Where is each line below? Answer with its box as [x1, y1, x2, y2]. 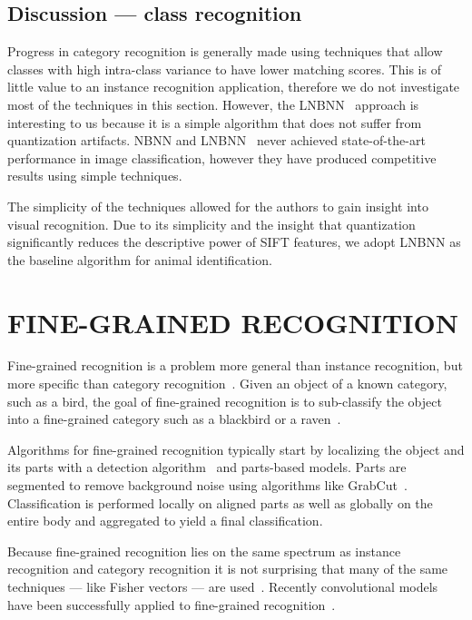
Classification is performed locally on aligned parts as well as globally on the [7, 493, 433, 512]
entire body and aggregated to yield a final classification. [7, 511, 323, 530]
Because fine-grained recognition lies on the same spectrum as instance [7, 541, 401, 560]
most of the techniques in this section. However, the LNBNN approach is [7, 94, 419, 113]
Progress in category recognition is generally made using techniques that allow [7, 42, 443, 61]
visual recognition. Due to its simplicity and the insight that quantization [7, 214, 416, 233]
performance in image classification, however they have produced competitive [7, 148, 437, 167]
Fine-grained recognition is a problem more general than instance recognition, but [7, 356, 463, 375]
